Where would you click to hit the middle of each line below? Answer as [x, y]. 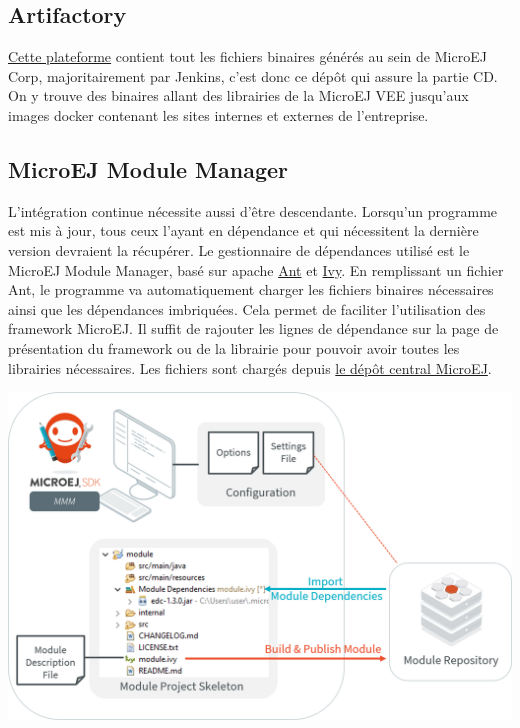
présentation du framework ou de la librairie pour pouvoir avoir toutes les [234, 347]
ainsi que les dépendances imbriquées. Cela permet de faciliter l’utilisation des [247, 308]
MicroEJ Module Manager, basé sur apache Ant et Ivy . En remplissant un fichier [256, 269]
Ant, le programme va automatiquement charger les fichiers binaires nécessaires [251, 289]
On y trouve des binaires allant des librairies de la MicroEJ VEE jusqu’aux [238, 95]
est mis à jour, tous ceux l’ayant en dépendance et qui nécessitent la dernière [243, 230]
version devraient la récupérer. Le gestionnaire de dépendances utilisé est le [239, 249]
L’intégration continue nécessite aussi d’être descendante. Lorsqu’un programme [253, 210]
